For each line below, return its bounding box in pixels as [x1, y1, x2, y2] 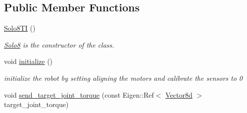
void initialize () [4, 56, 53, 66]
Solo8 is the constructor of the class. [4, 39, 114, 50]
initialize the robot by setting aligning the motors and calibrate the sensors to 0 [4, 72, 243, 83]
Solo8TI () [4, 23, 36, 33]
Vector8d [165, 89, 193, 100]
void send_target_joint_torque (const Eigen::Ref [4, 89, 154, 100]
